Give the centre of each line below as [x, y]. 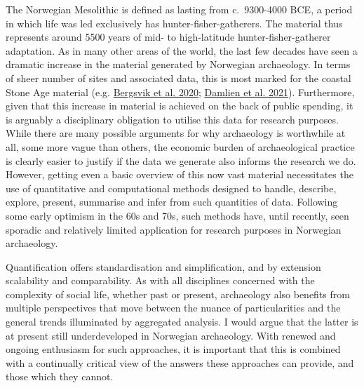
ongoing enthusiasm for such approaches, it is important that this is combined [173, 349]
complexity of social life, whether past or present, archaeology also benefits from [178, 294]
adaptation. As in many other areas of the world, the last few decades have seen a [182, 50]
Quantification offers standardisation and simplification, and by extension [163, 266]
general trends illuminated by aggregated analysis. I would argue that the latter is [182, 322]
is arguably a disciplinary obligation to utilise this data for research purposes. [172, 119]
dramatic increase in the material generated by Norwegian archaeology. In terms [178, 64]
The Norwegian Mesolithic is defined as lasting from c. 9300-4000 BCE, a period [179, 9]
